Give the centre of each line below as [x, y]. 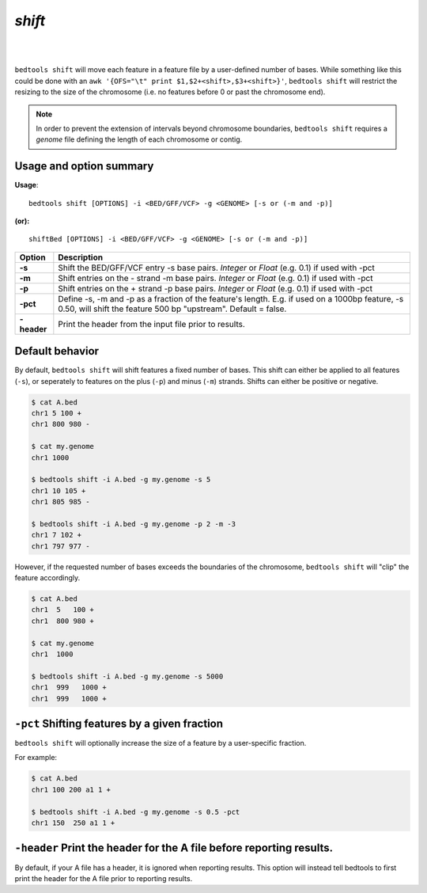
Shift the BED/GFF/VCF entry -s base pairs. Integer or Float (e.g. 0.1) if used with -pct [216, 268]
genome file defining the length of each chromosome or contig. [139, 139]
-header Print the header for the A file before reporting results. [174, 848]
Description [80, 257]
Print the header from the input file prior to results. [151, 324]
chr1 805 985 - [60, 502]
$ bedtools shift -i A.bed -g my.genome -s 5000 [127, 676]
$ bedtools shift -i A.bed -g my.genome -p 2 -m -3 [134, 524]
